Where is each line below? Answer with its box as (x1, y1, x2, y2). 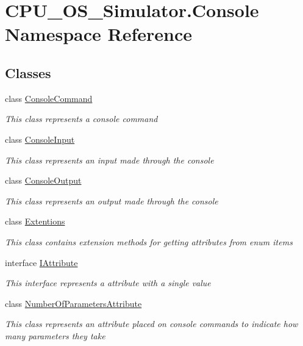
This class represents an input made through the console (5, 153, 214, 166)
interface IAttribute (5, 256, 78, 269)
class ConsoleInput (5, 132, 75, 145)
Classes (5, 63, 51, 82)
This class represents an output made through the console (5, 194, 218, 207)
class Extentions (5, 215, 65, 228)
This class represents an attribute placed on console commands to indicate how (5, 317, 298, 330)
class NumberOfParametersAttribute (5, 297, 142, 309)
